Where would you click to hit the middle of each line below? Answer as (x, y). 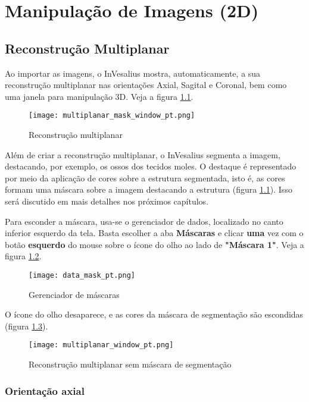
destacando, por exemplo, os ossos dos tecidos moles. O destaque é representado (151, 166)
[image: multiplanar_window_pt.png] (101, 345)
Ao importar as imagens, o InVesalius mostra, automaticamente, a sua (133, 73)
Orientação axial (45, 390)
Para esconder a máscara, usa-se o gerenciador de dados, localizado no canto (144, 221)
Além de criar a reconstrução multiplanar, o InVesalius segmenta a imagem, (143, 154)
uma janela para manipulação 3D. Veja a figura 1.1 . (99, 96)
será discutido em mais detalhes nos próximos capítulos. (107, 201)
